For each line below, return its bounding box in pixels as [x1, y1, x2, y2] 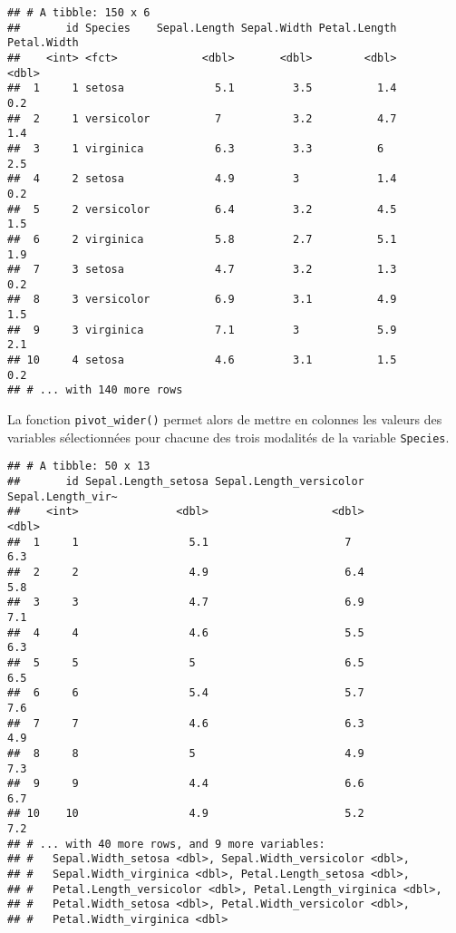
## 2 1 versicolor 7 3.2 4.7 [7, 112, 397, 125]
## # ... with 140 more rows [7, 384, 183, 397]
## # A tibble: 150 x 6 [7, 6, 150, 19]
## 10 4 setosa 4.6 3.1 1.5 [7, 354, 397, 367]
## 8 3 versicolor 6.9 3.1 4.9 [7, 293, 397, 306]
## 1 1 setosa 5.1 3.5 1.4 [7, 82, 397, 95]
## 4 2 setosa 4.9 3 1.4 [7, 172, 397, 186]
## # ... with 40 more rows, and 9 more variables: [7, 837, 325, 850]
